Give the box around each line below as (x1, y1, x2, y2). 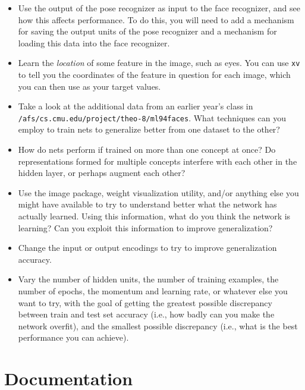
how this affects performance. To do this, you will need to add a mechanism (18, 13, 294, 26)
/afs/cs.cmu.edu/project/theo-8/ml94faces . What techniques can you (18, 111, 286, 124)
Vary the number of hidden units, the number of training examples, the (18, 273, 279, 285)
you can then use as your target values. (18, 80, 161, 92)
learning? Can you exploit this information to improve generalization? (18, 221, 273, 234)
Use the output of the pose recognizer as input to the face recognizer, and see (18, 2, 300, 14)
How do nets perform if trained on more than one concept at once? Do (18, 143, 276, 156)
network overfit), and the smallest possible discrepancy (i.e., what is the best (18, 319, 298, 332)
